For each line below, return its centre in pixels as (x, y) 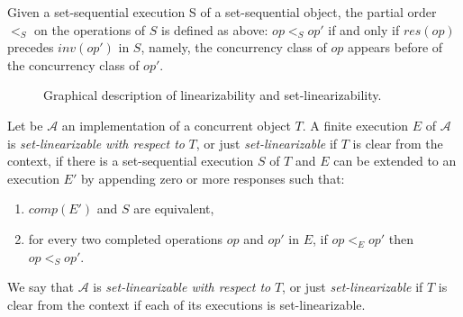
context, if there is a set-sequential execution (131, 161)
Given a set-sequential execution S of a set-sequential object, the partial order (222, 12)
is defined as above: (215, 29)
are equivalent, (174, 208)
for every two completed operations (126, 238)
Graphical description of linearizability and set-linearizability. (213, 95)
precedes (31, 47)
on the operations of (90, 29)
